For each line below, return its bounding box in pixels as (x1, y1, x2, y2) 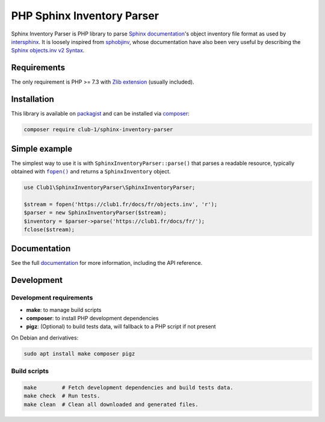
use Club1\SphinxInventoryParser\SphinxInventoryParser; (23, 184, 196, 191)
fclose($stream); (23, 226, 75, 233)
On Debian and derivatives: (11, 334, 79, 341)
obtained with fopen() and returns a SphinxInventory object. (11, 168, 171, 175)
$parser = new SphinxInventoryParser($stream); (23, 209, 167, 216)
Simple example (11, 143, 73, 154)
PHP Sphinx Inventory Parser (11, 9, 159, 22)
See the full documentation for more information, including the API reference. (11, 259, 203, 267)
